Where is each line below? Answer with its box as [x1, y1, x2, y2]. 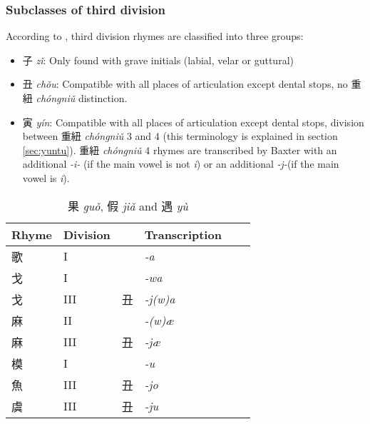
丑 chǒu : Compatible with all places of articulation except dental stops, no [22, 76, 348, 91]
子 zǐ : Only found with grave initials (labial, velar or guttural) [22, 52, 294, 67]
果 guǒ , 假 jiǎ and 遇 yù [68, 197, 188, 214]
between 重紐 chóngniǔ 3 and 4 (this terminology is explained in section [22, 128, 338, 143]
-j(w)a [144, 291, 175, 308]
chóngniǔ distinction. [36, 91, 128, 105]
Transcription [144, 226, 222, 243]
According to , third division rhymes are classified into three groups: [6, 29, 304, 44]
